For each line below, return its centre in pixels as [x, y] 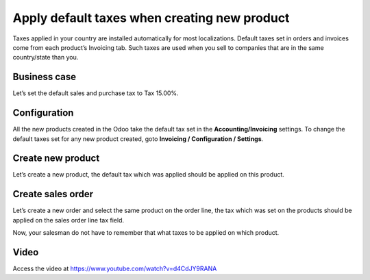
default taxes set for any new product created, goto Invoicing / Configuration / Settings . [138, 139]
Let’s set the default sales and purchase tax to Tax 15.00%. [96, 93]
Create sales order [53, 194]
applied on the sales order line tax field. [69, 220]
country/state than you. [46, 58]
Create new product [56, 158]
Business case [45, 77]
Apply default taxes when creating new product [151, 18]
